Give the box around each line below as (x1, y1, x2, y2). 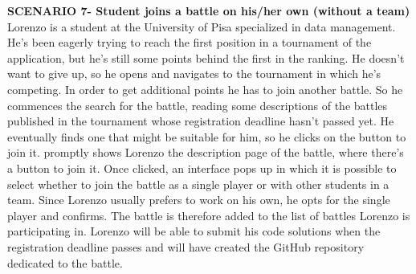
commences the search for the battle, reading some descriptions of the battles (7, 96, 388, 113)
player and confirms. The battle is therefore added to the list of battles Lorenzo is (7, 207, 410, 223)
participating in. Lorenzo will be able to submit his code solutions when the (7, 223, 381, 239)
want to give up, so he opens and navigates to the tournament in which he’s (7, 65, 381, 82)
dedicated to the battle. (7, 254, 123, 271)
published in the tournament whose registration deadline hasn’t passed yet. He (7, 112, 394, 129)
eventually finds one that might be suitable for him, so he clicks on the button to (7, 128, 406, 145)
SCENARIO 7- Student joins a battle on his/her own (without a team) (7, 2, 410, 18)
